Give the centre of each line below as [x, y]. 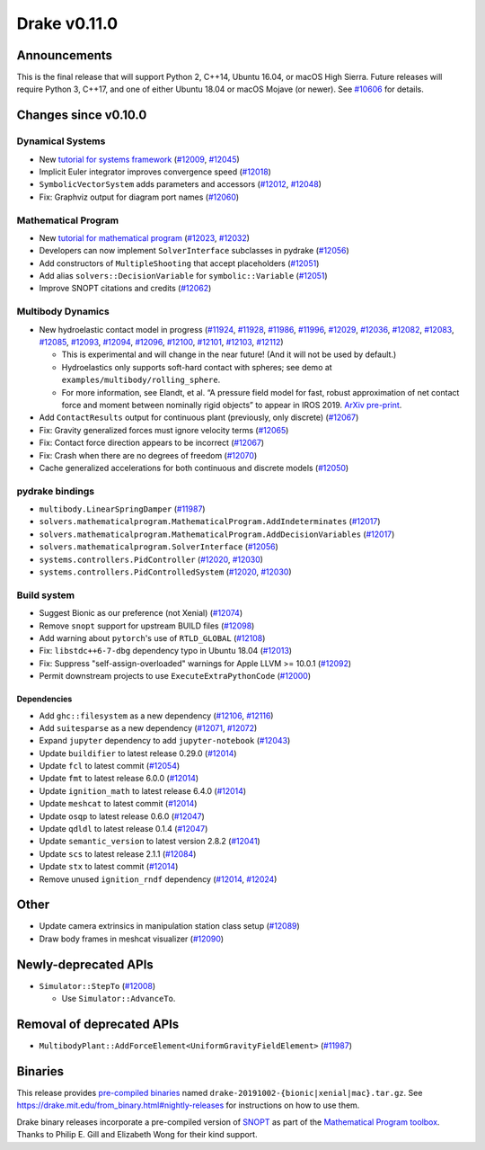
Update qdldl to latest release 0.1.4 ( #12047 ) [123, 829]
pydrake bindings [55, 491]
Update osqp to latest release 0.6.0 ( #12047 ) [122, 816]
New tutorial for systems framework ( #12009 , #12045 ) [139, 159]
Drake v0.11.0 [67, 23]
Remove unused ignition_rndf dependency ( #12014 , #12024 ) [158, 879]
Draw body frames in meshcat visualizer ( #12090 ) [132, 939]
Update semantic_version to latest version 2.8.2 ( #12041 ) [150, 842]
